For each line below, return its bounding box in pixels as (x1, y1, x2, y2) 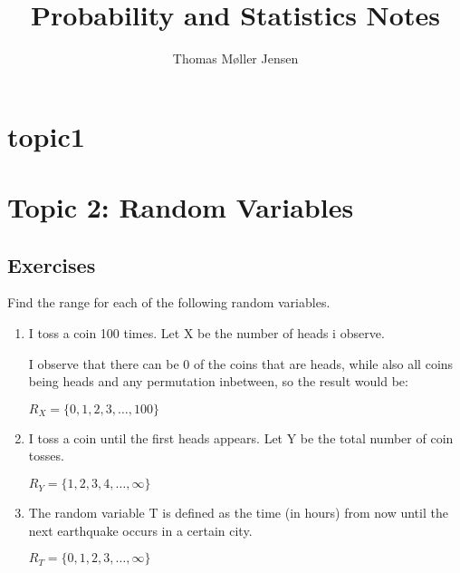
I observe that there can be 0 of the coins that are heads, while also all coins (28, 354, 454, 373)
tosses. (28, 446, 64, 465)
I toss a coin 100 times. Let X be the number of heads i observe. (28, 324, 385, 343)
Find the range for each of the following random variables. (7, 293, 331, 312)
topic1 (7, 117, 85, 154)
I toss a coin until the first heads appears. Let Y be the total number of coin (28, 428, 454, 447)
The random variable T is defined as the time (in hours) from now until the (28, 503, 448, 522)
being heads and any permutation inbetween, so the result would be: (28, 372, 408, 391)
